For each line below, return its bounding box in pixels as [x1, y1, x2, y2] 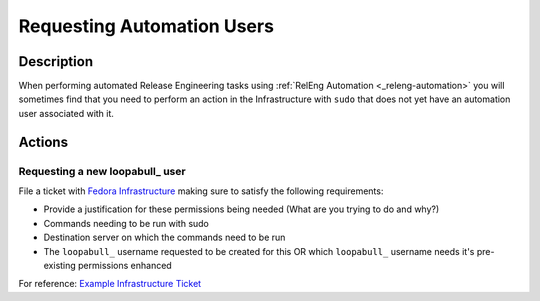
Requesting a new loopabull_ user [18, 164, 186, 178]
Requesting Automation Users [18, 15, 275, 37]
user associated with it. [18, 107, 115, 119]
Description [18, 53, 94, 70]
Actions [18, 133, 69, 150]
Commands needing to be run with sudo [43, 217, 210, 229]
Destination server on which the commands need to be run [43, 231, 286, 244]
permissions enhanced [78, 259, 172, 271]
